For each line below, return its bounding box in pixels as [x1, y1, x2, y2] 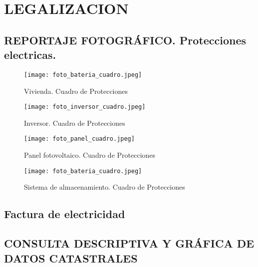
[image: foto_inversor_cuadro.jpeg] [24, 103, 146, 111]
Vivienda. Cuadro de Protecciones [24, 85, 128, 96]
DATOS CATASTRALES [4, 250, 138, 266]
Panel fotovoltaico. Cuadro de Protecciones [24, 150, 156, 160]
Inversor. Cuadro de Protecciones [24, 117, 125, 128]
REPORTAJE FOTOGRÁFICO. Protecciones [4, 32, 247, 47]
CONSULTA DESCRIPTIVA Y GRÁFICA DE [4, 236, 255, 251]
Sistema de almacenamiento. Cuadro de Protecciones [24, 182, 185, 192]
